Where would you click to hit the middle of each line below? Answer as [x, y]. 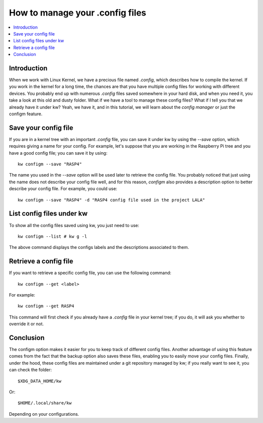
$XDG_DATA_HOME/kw [40, 381]
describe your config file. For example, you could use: [63, 189]
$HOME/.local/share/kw [45, 403]
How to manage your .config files [78, 13]
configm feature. [26, 114]
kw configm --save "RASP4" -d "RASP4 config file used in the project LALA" [112, 200]
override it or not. [26, 324]
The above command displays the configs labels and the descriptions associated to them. [99, 247]
